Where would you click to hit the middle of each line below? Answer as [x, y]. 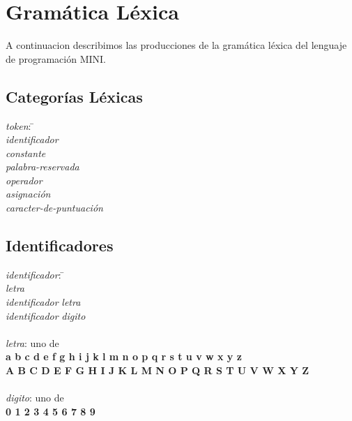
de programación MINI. [56, 58]
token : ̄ [20, 125]
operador [24, 180]
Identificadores [60, 245]
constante [26, 153]
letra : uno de [32, 342]
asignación [28, 194]
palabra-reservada [43, 167]
